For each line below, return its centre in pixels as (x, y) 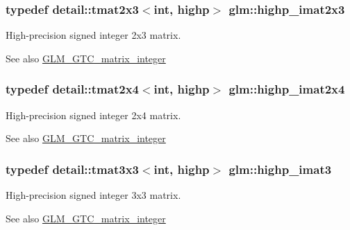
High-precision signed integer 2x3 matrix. (93, 35)
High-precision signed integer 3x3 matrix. (93, 195)
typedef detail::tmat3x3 (72, 169)
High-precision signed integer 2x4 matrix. (93, 115)
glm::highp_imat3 (280, 169)
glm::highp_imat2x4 (287, 89)
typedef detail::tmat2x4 (72, 89)
